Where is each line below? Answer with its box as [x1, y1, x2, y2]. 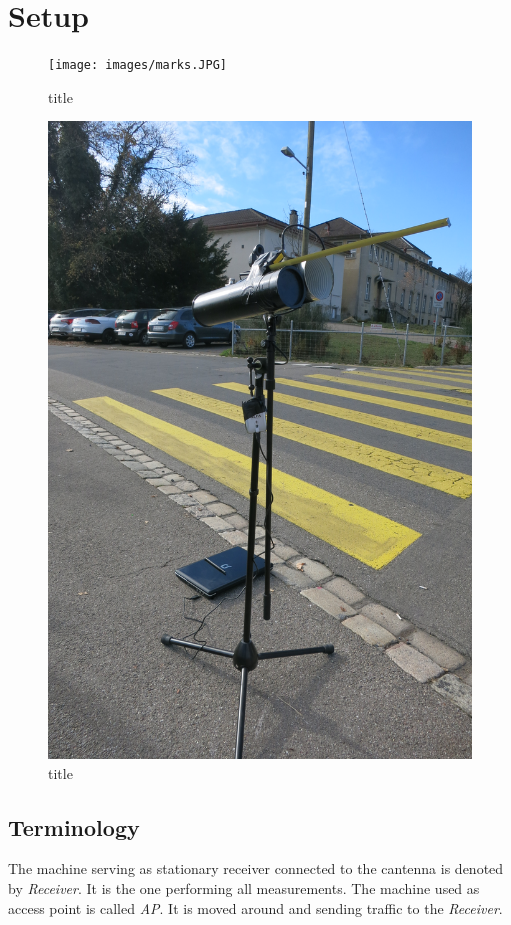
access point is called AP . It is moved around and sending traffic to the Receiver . [8, 897, 503, 918]
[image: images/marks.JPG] [48, 58, 227, 73]
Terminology [8, 811, 140, 842]
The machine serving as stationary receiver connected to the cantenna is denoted [8, 858, 504, 879]
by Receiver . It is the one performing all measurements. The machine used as [8, 877, 480, 898]
